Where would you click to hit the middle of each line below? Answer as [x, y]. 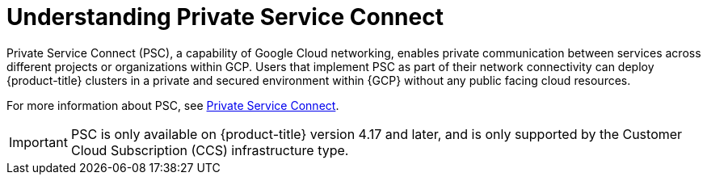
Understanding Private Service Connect [225, 17]
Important [38, 142]
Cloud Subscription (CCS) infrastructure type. [210, 150]
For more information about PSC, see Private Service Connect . [173, 105]
